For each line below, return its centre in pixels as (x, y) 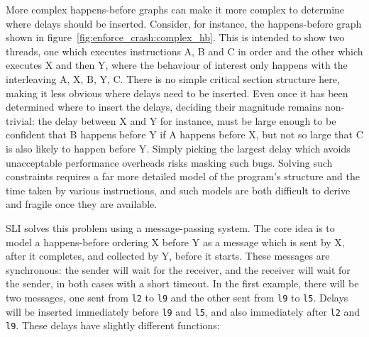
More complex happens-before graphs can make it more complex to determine (175, 9)
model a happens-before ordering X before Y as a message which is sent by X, (175, 242)
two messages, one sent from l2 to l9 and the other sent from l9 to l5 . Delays (177, 297)
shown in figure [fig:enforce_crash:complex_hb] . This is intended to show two (175, 37)
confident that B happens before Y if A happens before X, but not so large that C (184, 134)
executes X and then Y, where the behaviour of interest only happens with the (177, 65)
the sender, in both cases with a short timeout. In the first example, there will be (182, 283)
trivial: (20, 120)
